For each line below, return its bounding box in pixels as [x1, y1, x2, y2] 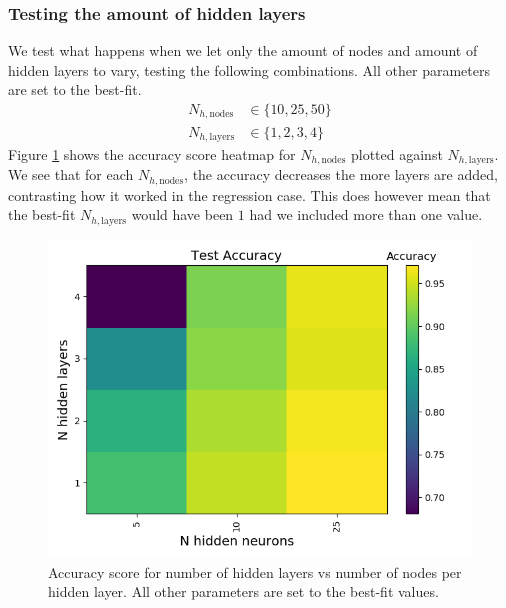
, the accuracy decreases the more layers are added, [184, 164, 498, 185]
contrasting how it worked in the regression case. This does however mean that [8, 184, 491, 205]
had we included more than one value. [249, 204, 483, 225]
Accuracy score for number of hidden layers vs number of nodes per [48, 561, 462, 582]
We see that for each [8, 164, 134, 185]
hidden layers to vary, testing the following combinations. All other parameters [8, 59, 490, 80]
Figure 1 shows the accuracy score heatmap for [8, 143, 296, 164]
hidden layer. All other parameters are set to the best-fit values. [48, 581, 439, 602]
